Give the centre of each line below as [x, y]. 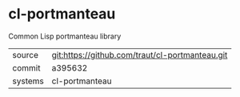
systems [28, 81]
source [25, 55]
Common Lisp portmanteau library [65, 36]
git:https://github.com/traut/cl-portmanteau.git [140, 55]
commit [26, 67]
